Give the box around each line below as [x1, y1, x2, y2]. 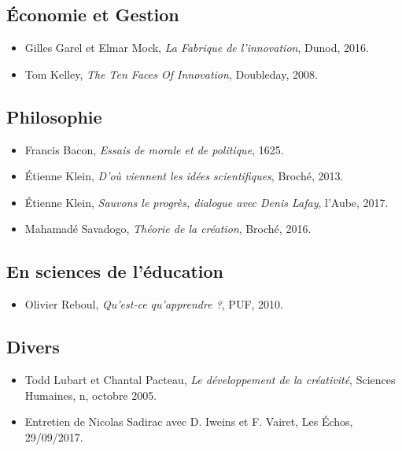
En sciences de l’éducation [6, 259, 224, 283]
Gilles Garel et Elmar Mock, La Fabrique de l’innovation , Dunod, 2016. [24, 39, 369, 56]
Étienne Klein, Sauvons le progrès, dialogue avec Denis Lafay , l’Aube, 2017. [24, 194, 389, 210]
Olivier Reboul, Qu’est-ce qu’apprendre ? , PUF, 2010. [24, 296, 283, 312]
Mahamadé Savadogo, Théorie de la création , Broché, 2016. [24, 220, 312, 237]
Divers [6, 335, 60, 359]
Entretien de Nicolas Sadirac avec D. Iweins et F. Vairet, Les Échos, [24, 413, 353, 430]
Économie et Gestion [6, 2, 179, 27]
